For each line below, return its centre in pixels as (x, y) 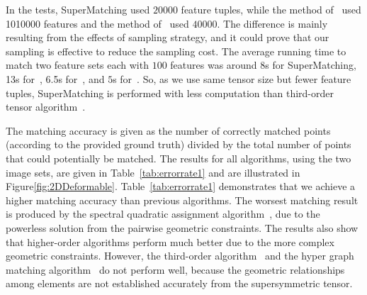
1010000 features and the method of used (97, 23)
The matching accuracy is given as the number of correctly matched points (168, 130)
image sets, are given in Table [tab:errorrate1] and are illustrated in (153, 172)
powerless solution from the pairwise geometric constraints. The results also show (182, 227)
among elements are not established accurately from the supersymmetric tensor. (179, 283)
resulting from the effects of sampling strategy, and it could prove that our (168, 37)
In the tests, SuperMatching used (78, 9)
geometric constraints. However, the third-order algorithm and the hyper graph (180, 256)
